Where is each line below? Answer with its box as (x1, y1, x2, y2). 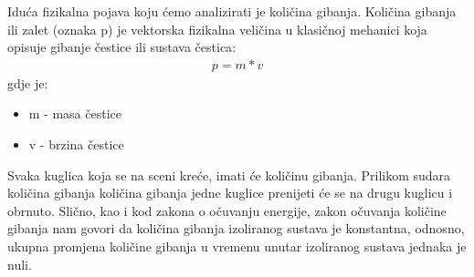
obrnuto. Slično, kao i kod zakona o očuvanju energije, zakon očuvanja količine (7, 200, 447, 220)
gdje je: (7, 73, 48, 92)
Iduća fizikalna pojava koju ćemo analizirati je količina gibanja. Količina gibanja (7, 2, 457, 20)
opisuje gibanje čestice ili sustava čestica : (7, 37, 237, 56)
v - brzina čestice (28, 135, 124, 153)
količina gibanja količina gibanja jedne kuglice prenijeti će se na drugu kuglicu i (7, 183, 453, 202)
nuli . (7, 254, 32, 273)
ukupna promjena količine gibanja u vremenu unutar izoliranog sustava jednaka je (7, 236, 467, 255)
